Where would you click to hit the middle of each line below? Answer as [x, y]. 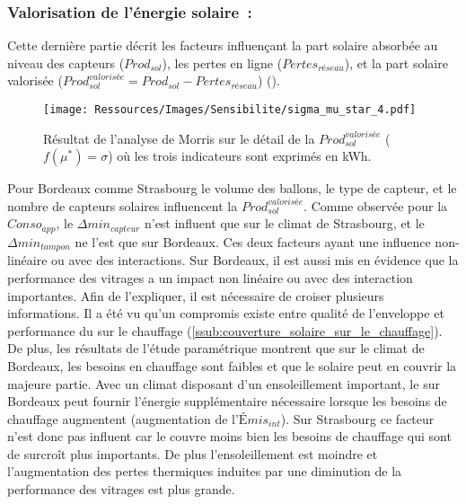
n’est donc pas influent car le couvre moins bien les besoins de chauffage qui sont [229, 436]
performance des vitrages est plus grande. [121, 489]
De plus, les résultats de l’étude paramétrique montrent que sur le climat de [216, 348]
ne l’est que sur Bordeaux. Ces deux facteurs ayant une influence [253, 241]
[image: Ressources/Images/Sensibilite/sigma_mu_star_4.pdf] [230, 110]
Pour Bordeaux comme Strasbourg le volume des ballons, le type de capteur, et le [232, 188]
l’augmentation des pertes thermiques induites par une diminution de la [205, 471]
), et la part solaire [396, 62]
